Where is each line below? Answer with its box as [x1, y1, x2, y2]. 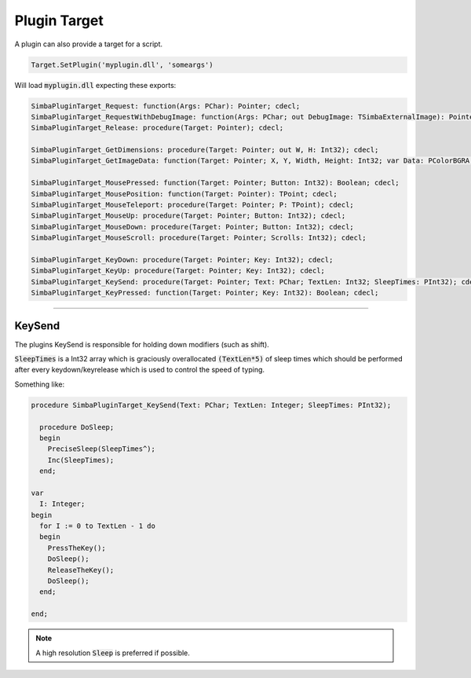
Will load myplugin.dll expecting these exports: [14, 80, 177, 90]
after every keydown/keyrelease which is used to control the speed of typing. [14, 365, 265, 375]
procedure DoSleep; [39, 423, 115, 431]
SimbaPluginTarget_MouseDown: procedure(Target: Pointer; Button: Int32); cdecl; [31, 222, 355, 231]
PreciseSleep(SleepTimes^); [47, 445, 156, 453]
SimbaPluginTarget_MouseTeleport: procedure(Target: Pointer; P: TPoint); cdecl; [31, 200, 355, 210]
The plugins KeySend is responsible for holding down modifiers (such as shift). [14, 339, 270, 349]
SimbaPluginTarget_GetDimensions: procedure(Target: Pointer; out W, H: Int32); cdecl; [31, 145, 379, 155]
